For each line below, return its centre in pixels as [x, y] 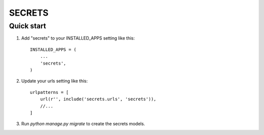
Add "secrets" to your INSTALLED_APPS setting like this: [78, 38]
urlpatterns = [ [49, 92]
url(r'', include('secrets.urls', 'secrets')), [98, 99]
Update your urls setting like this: [55, 81]
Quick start [28, 26]
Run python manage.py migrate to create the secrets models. [83, 124]
